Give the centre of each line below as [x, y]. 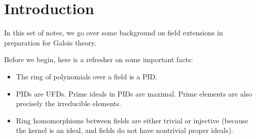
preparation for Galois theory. [50, 42]
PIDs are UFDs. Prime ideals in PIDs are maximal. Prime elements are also [134, 93]
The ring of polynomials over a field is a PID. [87, 76]
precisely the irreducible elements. [68, 103]
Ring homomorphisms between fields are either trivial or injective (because [132, 120]
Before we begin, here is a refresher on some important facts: [99, 59]
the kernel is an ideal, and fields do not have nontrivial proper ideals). [124, 130]
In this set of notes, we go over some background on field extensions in [114, 33]
